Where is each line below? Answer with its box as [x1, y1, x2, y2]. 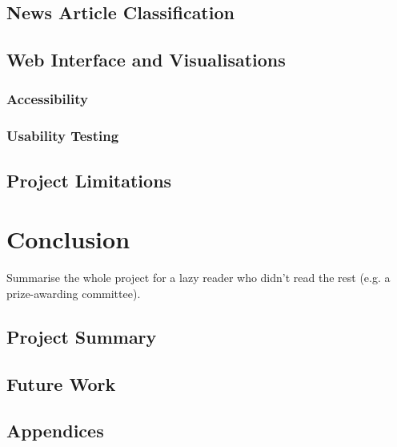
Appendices [6, 418, 104, 443]
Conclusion [6, 223, 130, 256]
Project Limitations [6, 167, 172, 192]
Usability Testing [6, 126, 119, 146]
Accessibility [6, 89, 88, 109]
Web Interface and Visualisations [6, 47, 286, 72]
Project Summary [6, 324, 157, 348]
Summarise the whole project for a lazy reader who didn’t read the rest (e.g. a [6, 269, 391, 286]
